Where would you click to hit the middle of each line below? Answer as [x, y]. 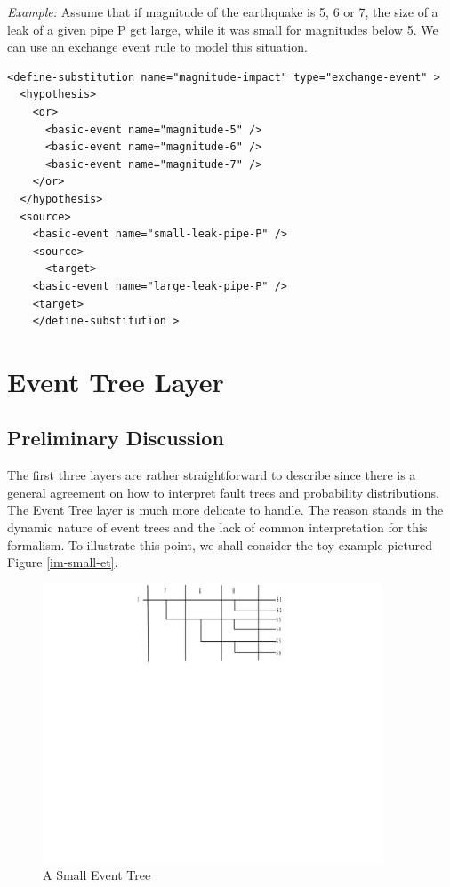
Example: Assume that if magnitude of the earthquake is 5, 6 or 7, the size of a [223, 12]
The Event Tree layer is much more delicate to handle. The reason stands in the [225, 510]
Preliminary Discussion [116, 438]
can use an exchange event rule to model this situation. [157, 47]
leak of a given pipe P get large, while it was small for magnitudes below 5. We [223, 29]
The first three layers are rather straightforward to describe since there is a [212, 475]
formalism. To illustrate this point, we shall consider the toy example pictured [220, 544]
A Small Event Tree [97, 875]
